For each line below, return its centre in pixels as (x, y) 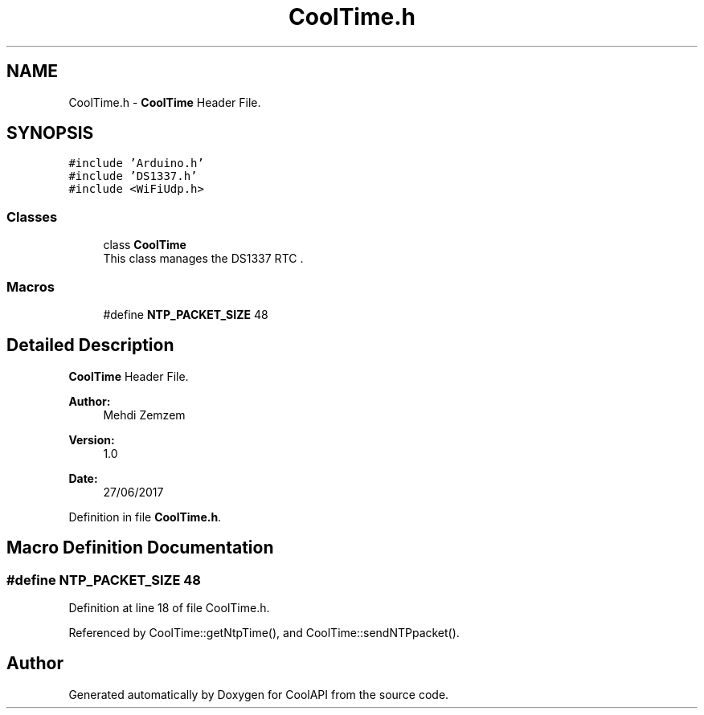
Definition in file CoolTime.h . (145, 517)
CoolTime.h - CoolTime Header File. (165, 102)
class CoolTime (145, 245)
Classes (32, 217)
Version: (92, 439)
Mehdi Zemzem (144, 415)
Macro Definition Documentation (140, 548)
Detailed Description (90, 345)
